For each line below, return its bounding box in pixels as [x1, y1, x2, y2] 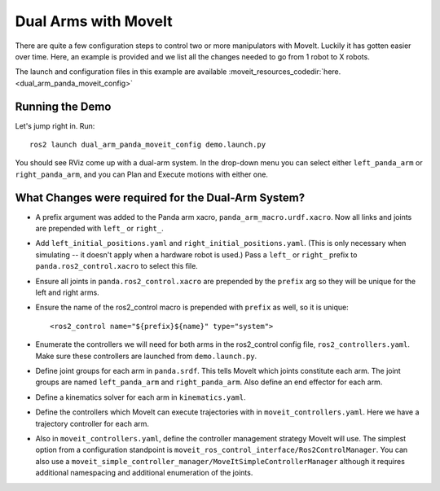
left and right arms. [35, 287, 99, 297]
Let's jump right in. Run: [15, 121, 95, 130]
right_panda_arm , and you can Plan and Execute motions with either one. [15, 169, 269, 179]
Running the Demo [15, 99, 112, 113]
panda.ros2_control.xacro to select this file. [35, 261, 199, 271]
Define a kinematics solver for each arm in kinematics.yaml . [35, 392, 246, 402]
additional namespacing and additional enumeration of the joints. [35, 468, 253, 478]
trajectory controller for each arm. [35, 419, 150, 428]
